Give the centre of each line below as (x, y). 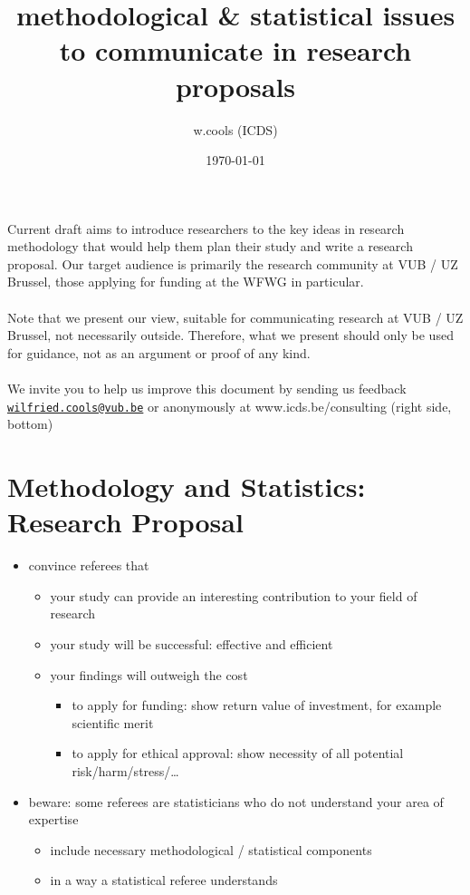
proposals (235, 86)
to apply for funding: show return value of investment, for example (257, 705)
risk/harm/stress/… (125, 770)
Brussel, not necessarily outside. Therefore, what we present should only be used (230, 335)
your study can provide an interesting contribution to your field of (234, 595)
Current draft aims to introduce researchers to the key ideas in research (206, 228)
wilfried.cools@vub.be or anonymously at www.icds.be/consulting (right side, (230, 406)
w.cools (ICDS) (235, 129)
